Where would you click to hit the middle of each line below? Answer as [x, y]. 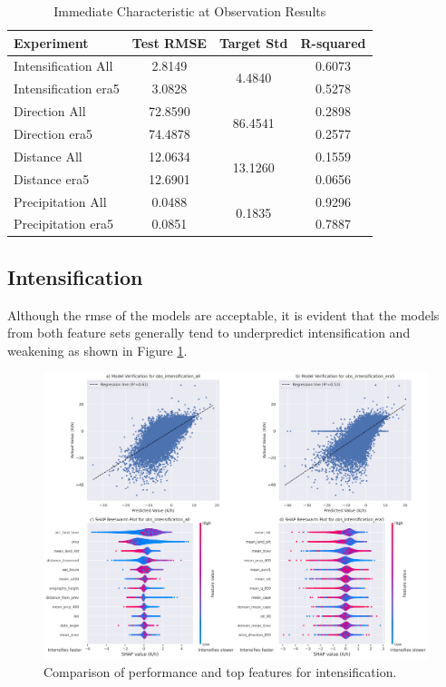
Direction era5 [53, 133]
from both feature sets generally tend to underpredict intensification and [209, 333]
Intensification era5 [67, 88]
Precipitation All [60, 201]
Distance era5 [52, 178]
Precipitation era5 [63, 224]
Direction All [50, 111]
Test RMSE [169, 42]
